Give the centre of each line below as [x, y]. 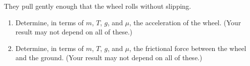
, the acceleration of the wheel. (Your [185, 22]
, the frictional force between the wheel [188, 48]
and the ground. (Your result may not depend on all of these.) [109, 58]
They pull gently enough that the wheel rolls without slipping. [98, 6]
